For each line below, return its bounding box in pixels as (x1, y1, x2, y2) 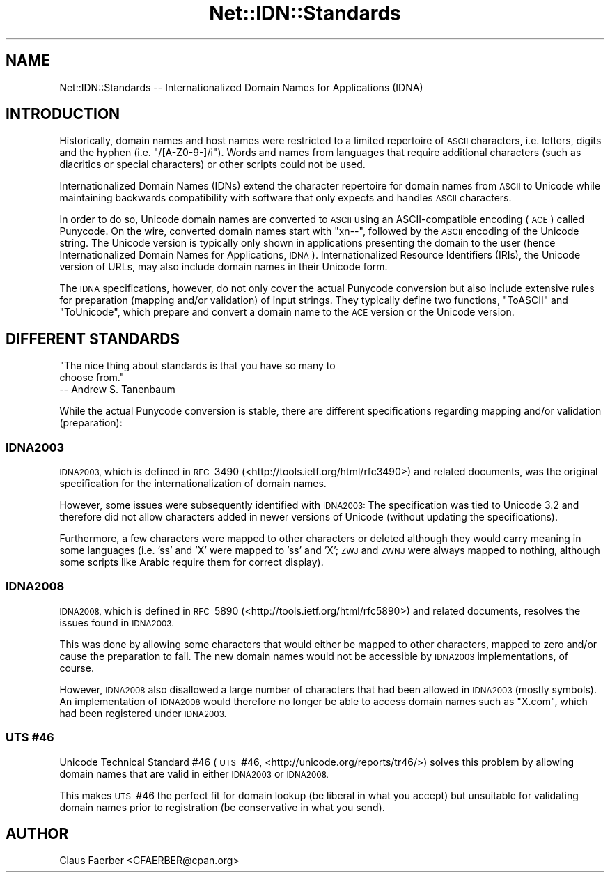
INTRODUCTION (6, 105, 120, 123)
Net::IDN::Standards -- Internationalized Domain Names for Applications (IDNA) (59, 81, 423, 93)
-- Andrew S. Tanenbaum (59, 383, 175, 396)
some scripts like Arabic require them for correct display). (59, 556, 324, 569)
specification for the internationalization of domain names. (59, 477, 327, 490)
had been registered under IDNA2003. (59, 707, 227, 719)
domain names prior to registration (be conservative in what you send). (59, 801, 385, 813)
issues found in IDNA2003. (59, 616, 174, 629)
